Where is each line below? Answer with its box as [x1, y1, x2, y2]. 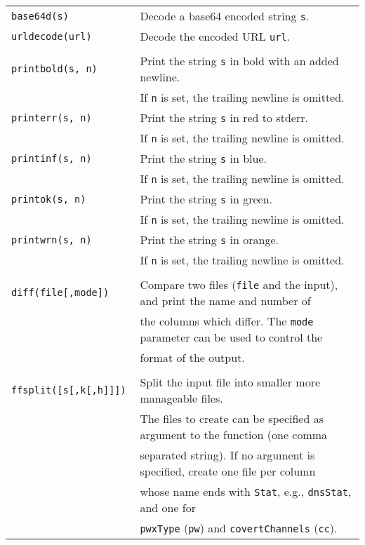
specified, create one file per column [140, 463, 316, 479]
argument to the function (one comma [140, 426, 328, 443]
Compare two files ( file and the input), [140, 276, 338, 292]
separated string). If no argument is [140, 447, 315, 463]
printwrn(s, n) [11, 234, 92, 245]
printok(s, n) [11, 193, 86, 205]
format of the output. [140, 349, 245, 365]
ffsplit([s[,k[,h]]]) [11, 384, 126, 396]
